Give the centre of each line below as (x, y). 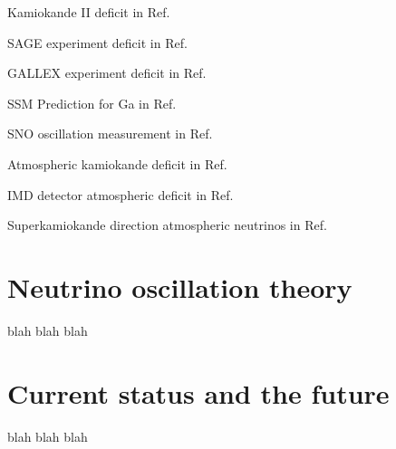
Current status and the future (198, 392)
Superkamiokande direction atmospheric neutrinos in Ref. (167, 225)
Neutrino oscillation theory (180, 287)
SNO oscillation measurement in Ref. (110, 134)
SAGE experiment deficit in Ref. (97, 42)
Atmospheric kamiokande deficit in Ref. (117, 163)
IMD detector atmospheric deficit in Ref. (121, 194)
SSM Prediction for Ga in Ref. (92, 103)
